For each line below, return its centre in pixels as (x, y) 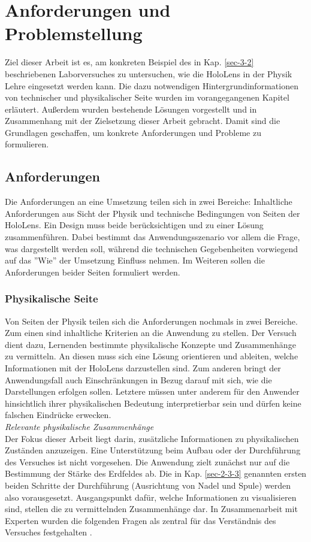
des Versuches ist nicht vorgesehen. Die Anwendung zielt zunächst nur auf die (147, 461)
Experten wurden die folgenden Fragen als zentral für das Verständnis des (141, 520)
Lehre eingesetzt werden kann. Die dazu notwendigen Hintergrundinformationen (152, 85)
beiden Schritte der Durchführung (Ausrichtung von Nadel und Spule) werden (148, 485)
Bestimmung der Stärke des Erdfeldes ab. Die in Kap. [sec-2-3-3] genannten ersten (156, 473)
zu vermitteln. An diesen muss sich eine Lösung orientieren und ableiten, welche (152, 356)
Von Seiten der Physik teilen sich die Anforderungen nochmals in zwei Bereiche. (151, 321)
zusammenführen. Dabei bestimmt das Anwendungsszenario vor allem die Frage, (153, 237)
